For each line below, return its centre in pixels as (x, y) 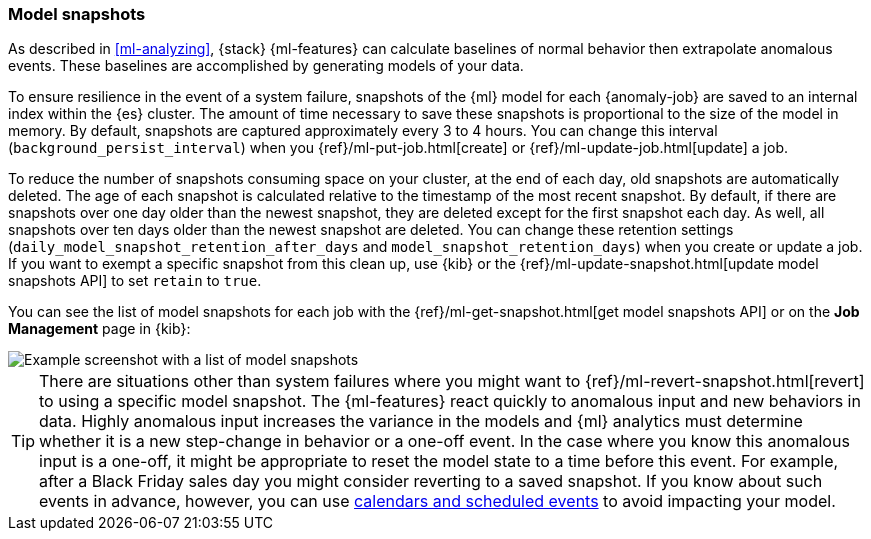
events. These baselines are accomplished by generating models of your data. (266, 66)
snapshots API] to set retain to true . (135, 281)
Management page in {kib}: (99, 329)
